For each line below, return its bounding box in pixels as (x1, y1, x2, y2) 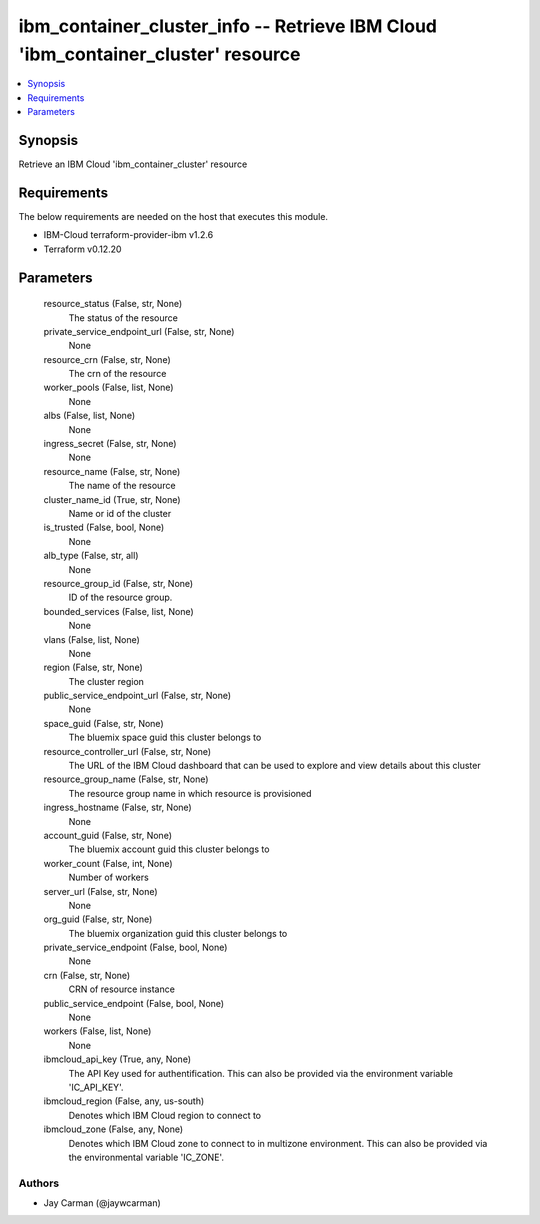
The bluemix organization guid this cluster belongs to (68, 927, 288, 939)
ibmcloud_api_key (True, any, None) (43, 1053, 192, 1065)
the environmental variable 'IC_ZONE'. (68, 1151, 225, 1163)
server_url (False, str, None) (43, 885, 159, 897)
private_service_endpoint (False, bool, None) (43, 941, 228, 954)
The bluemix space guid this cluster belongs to (68, 731, 262, 744)
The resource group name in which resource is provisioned (68, 787, 312, 799)
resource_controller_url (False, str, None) (43, 745, 212, 757)
